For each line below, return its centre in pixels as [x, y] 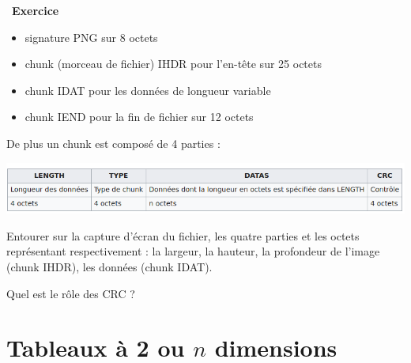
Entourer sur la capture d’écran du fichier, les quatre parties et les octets [183, 235]
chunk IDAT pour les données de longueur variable [148, 90]
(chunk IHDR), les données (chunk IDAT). [109, 266]
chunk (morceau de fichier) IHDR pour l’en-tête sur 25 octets [173, 64]
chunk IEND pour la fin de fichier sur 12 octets [139, 117]
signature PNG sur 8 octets [91, 37]
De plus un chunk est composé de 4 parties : [113, 143]
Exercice [36, 10]
